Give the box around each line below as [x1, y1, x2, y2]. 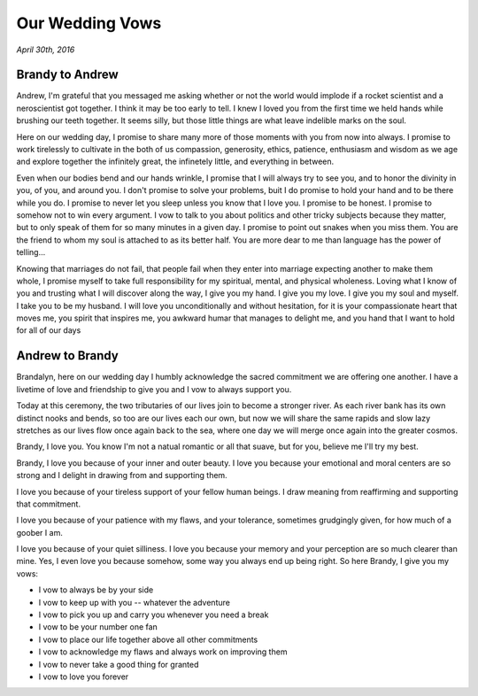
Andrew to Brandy [16, 348, 119, 363]
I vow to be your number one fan [38, 622, 158, 632]
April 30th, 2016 [16, 44, 75, 55]
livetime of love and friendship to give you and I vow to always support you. [16, 383, 292, 394]
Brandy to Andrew [16, 67, 119, 82]
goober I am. [16, 527, 64, 537]
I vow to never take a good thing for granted [38, 659, 199, 669]
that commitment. [16, 499, 81, 509]
